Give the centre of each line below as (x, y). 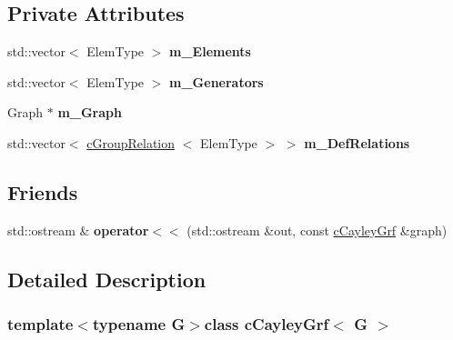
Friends (43, 191)
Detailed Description (107, 279)
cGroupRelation (131, 142)
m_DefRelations (357, 142)
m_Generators (216, 81)
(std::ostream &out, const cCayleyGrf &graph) (317, 230)
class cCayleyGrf (267, 324)
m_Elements (210, 51)
